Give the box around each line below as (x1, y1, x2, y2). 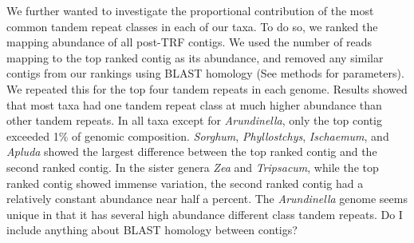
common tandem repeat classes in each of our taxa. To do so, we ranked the (6, 18, 378, 34)
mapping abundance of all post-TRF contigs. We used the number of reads (6, 34, 373, 50)
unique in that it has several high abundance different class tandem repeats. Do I (6, 205, 403, 222)
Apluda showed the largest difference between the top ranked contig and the (6, 143, 377, 160)
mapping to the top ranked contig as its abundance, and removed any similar (6, 49, 384, 66)
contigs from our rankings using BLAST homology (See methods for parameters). (6, 65, 404, 82)
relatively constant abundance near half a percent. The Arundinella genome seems (6, 190, 408, 207)
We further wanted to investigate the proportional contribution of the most (6, 2, 374, 18)
